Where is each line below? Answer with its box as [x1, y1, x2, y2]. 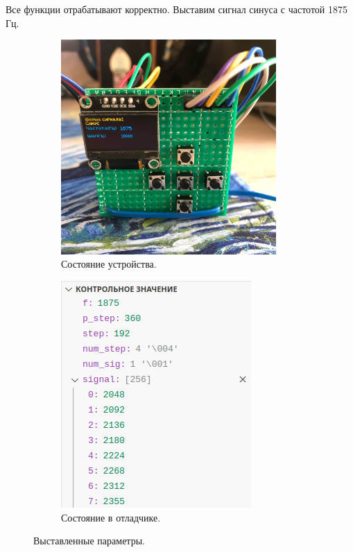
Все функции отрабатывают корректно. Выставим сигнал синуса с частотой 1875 [6, 2, 348, 16]
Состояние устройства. [61, 257, 157, 271]
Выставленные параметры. [33, 533, 145, 548]
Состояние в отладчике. [61, 510, 161, 524]
